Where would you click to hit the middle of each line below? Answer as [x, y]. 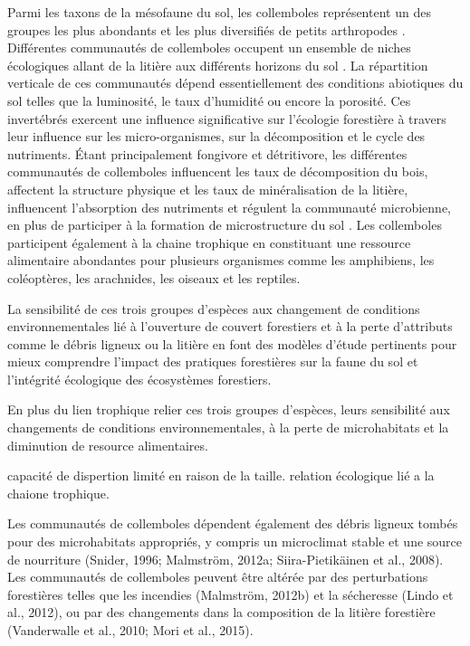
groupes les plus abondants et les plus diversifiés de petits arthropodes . [206, 29]
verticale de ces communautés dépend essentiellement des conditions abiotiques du [235, 83]
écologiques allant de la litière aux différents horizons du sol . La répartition [218, 65]
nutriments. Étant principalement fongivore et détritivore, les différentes [207, 153]
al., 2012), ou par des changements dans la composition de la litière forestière [221, 612]
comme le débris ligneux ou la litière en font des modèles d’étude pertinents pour [232, 343]
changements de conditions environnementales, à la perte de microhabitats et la [228, 427]
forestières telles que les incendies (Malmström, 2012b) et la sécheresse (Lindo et [230, 594]
